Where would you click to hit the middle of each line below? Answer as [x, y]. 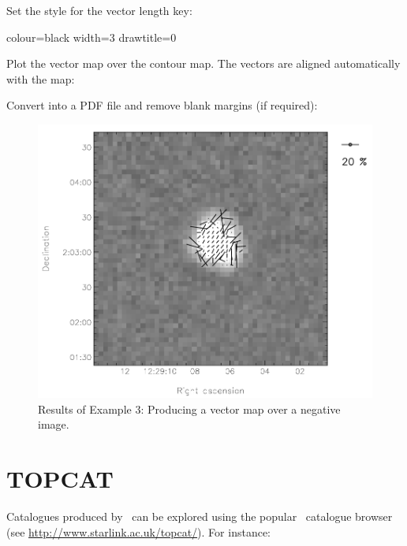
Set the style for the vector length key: [99, 10]
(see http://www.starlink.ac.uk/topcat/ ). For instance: [138, 531]
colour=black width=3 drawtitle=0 [91, 37]
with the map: [41, 78]
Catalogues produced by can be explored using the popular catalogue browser [200, 516]
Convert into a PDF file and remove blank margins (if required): [162, 105]
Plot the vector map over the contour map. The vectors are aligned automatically [203, 63]
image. [54, 424]
